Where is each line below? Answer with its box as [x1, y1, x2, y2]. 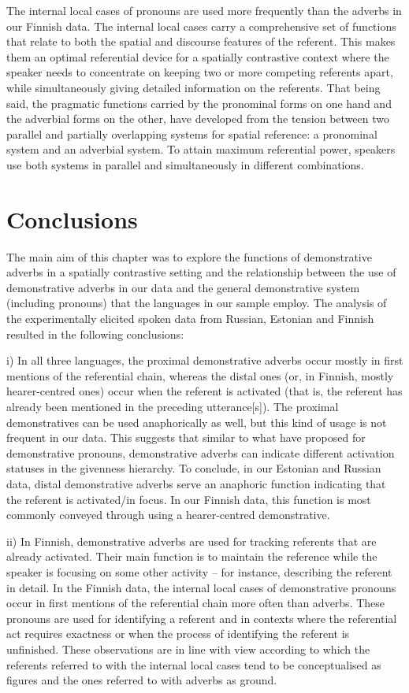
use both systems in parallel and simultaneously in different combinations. [6, 156, 364, 172]
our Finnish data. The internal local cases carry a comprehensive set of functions [6, 17, 396, 34]
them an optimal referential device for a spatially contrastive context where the [6, 48, 389, 65]
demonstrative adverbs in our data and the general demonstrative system [6, 279, 360, 295]
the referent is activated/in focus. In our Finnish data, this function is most [6, 491, 371, 507]
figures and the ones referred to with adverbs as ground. [6, 672, 277, 688]
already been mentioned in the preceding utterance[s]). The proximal [6, 398, 339, 414]
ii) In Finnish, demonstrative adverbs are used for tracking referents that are [6, 532, 377, 549]
